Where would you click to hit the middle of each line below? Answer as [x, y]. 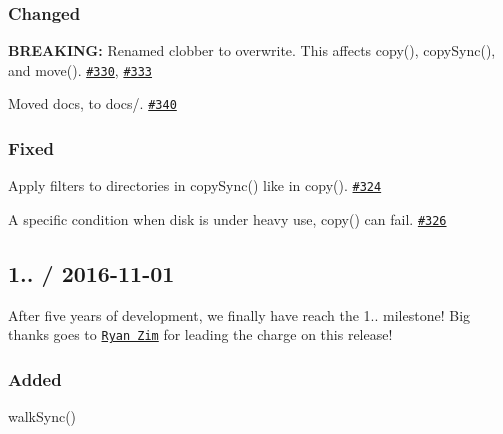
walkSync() [42, 416]
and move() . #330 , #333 [80, 69]
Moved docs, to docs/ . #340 [92, 103]
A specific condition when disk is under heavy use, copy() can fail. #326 [227, 219]
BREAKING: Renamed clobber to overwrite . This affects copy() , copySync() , [252, 50]
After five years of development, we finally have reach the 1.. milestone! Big [239, 314]
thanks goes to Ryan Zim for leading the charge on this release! [200, 334]
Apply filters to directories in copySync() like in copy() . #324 [195, 185]
